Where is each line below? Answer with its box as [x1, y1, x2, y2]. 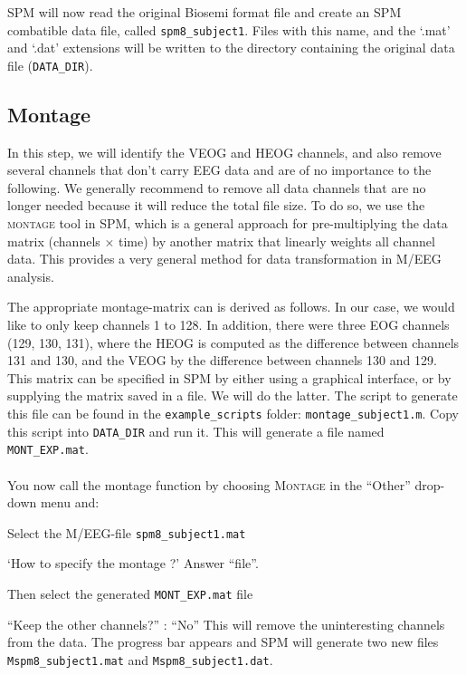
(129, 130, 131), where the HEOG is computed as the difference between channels [7, 333, 460, 352]
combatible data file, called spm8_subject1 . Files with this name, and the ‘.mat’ [7, 20, 451, 39]
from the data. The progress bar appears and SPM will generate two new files [7, 632, 439, 651]
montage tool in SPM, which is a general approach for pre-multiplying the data [7, 214, 448, 233]
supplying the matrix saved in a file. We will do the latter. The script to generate [7, 386, 458, 405]
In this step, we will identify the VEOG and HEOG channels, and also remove [7, 142, 442, 161]
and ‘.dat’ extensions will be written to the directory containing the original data [7, 38, 455, 57]
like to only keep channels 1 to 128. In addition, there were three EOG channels [7, 315, 450, 334]
